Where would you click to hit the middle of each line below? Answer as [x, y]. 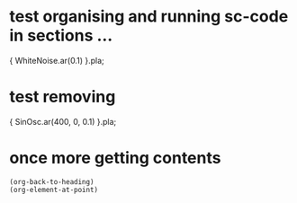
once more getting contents [115, 158]
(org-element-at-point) [54, 190]
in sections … [61, 35]
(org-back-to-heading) [52, 181]
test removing [63, 97]
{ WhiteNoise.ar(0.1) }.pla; [57, 60]
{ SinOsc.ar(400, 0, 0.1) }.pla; [63, 121]
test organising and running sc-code [149, 17]
